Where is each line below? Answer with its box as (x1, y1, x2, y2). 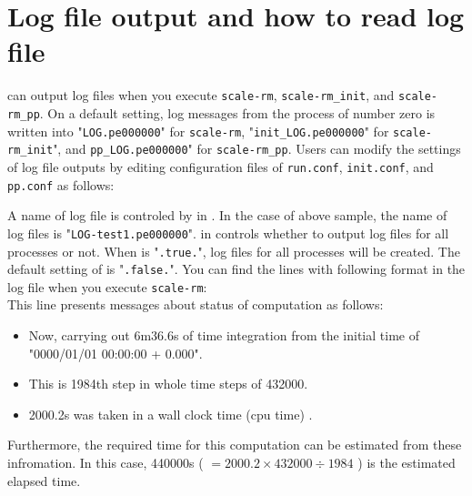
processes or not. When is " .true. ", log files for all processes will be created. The (7, 241, 460, 260)
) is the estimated (357, 453, 456, 472)
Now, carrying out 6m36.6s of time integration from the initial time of (28, 326, 419, 345)
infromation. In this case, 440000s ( (7, 453, 204, 472)
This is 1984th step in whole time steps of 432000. (28, 374, 308, 393)
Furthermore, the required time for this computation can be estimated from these (7, 435, 462, 454)
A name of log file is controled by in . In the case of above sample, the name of (7, 206, 447, 225)
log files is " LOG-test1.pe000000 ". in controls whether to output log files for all (7, 223, 449, 242)
